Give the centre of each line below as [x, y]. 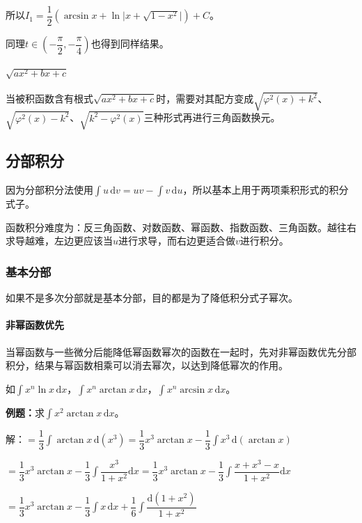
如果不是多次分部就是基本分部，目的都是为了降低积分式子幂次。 [152, 298]
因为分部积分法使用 [49, 190]
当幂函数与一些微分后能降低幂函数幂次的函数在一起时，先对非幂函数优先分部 [181, 351]
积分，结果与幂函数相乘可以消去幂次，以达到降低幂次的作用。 [147, 365]
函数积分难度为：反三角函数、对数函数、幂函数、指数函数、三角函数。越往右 [181, 227]
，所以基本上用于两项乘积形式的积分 [266, 190]
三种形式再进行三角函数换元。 [212, 117]
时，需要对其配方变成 [205, 99]
